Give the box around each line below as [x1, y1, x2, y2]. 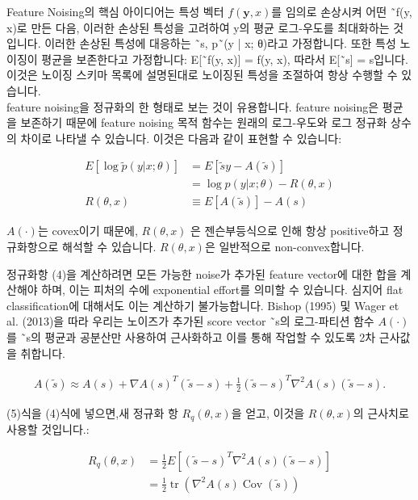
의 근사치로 [353, 404, 409, 421]
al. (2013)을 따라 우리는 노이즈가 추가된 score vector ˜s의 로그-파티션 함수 [6, 313, 374, 330]
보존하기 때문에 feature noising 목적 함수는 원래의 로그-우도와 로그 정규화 [20, 114, 387, 131]
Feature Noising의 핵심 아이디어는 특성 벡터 [6, 3, 224, 19]
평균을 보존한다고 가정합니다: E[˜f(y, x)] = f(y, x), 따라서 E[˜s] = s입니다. [41, 50, 408, 67]
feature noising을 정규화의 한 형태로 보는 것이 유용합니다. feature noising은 [6, 98, 379, 115]
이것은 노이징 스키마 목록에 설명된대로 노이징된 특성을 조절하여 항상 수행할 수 [6, 66, 398, 83]
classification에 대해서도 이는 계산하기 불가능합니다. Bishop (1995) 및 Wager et [6, 296, 399, 313]
